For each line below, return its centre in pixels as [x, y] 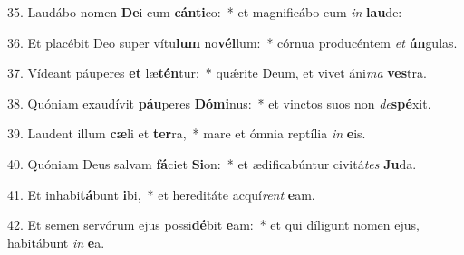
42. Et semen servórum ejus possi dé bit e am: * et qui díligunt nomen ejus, [213, 225]
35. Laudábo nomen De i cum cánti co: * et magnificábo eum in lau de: [205, 12]
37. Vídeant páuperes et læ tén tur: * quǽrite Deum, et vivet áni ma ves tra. [217, 73]
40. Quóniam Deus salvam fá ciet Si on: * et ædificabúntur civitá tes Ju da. [212, 163]
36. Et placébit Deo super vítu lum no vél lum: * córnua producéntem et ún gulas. [232, 42]
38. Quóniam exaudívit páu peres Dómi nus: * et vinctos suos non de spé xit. [219, 103]
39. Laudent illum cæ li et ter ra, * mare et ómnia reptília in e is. [187, 133]
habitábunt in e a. [56, 242]
